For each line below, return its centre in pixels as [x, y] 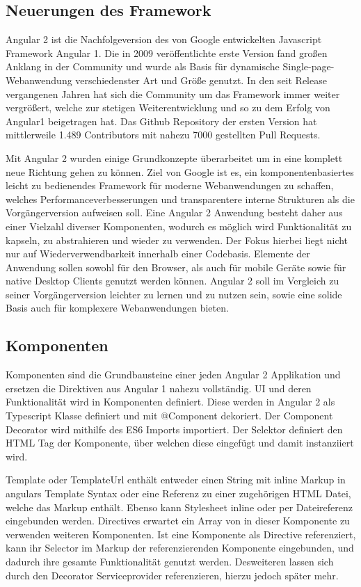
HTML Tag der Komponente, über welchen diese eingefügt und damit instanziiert [180, 443]
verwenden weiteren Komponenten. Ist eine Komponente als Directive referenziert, [181, 534]
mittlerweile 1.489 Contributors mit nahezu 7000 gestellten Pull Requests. [163, 135]
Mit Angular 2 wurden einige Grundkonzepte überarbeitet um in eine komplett [174, 158]
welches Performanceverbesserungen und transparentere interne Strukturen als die [180, 199]
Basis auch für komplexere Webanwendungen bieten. [117, 308]
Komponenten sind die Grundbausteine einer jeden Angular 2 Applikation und [173, 375]
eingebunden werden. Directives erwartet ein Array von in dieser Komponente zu [178, 521]
